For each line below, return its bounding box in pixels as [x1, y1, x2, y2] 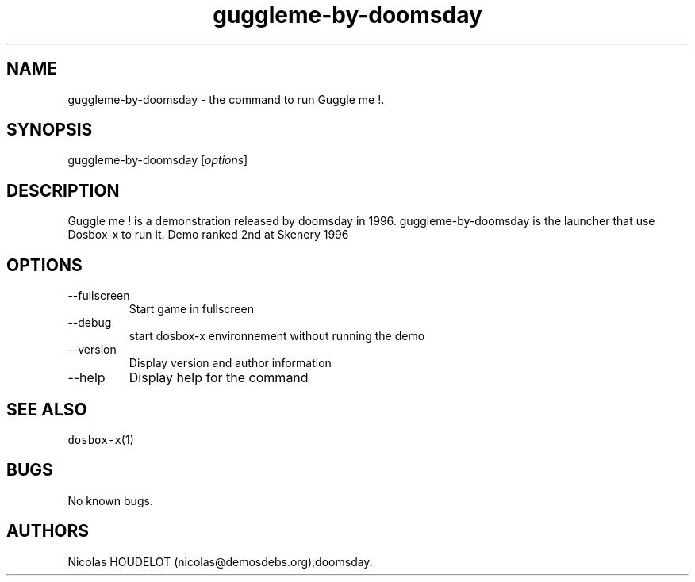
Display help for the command [129, 369, 309, 386]
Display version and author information [129, 356, 332, 370]
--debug [67, 316, 112, 330]
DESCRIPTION [6, 180, 120, 201]
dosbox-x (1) [67, 432, 134, 446]
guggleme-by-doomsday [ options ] [67, 153, 248, 167]
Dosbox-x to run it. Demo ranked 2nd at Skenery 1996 [67, 228, 349, 242]
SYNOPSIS [6, 120, 93, 140]
